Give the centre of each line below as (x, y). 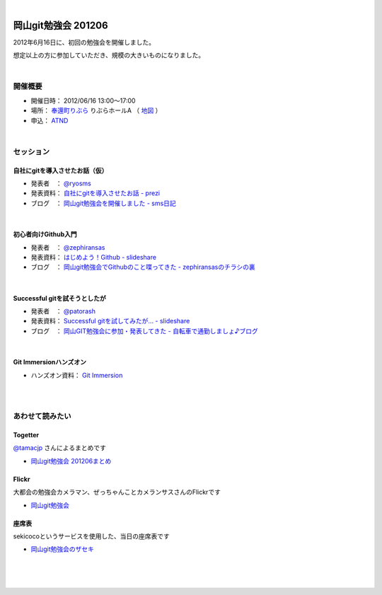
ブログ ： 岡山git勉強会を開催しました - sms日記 (103, 203)
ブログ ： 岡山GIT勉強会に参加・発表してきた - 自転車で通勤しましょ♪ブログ (144, 331)
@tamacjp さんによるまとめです (59, 448)
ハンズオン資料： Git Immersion (77, 375)
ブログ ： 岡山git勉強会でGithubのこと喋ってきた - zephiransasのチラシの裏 (143, 267)
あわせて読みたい (42, 416)
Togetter (26, 434)
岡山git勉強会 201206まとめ (71, 461)
